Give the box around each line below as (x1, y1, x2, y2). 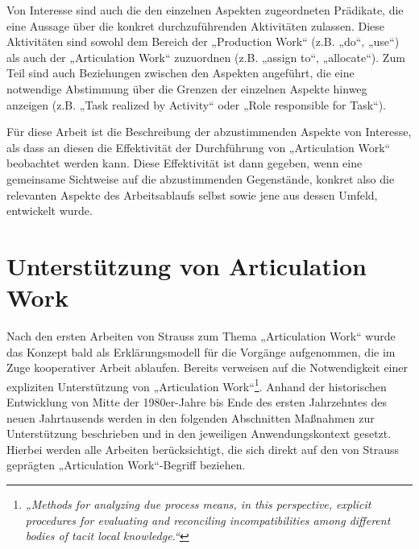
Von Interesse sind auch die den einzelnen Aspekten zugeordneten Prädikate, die (6, 2, 404, 18)
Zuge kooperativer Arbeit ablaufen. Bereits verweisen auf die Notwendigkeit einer (6, 359, 408, 376)
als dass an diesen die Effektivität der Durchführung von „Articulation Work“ (6, 138, 391, 155)
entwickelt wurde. (6, 202, 93, 219)
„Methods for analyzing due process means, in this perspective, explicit (25, 496, 371, 513)
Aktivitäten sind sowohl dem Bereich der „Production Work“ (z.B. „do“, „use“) (6, 33, 400, 50)
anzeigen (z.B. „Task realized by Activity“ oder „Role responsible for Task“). (6, 96, 386, 113)
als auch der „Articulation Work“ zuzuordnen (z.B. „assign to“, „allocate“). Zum (6, 48, 405, 65)
